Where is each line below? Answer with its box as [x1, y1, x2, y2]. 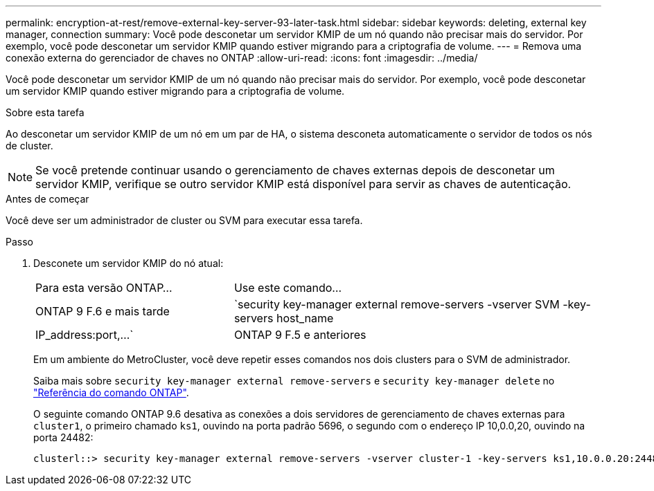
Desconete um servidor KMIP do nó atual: [33, 257, 224, 269]
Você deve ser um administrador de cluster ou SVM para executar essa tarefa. [6, 214, 363, 226]
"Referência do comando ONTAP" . [33, 387, 189, 398]
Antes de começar [6, 193, 89, 205]
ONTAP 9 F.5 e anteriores [233, 328, 366, 342]
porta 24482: [33, 432, 94, 443]
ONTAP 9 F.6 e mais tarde [35, 304, 170, 318]
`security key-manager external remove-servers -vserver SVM [233, 297, 560, 311]
